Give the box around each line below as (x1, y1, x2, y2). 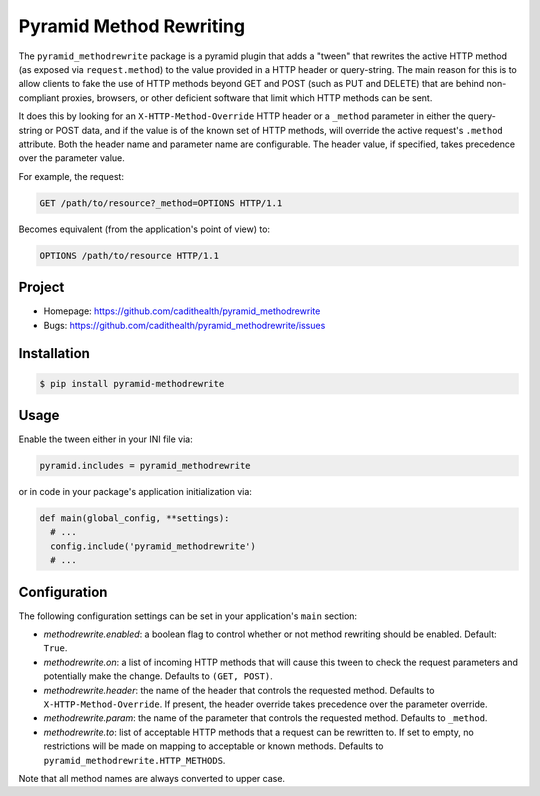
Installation (18, 345, 90, 362)
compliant (18, 91, 60, 104)
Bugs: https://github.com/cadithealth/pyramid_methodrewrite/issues (43, 319, 326, 331)
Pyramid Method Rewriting (18, 15, 245, 37)
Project (18, 279, 65, 296)
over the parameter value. (18, 152, 125, 164)
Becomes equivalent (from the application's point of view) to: (18, 223, 270, 235)
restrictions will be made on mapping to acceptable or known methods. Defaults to (43, 740, 384, 752)
